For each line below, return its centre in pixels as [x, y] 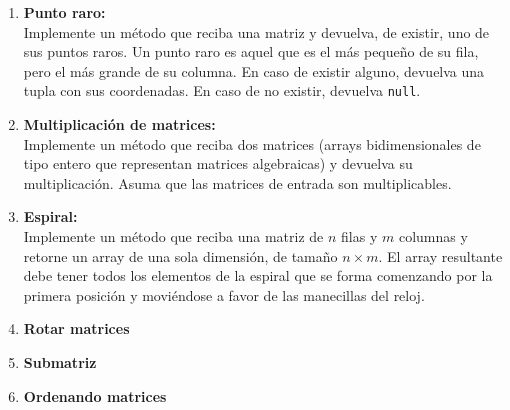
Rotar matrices [76, 328]
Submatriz [60, 361]
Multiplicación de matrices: [119, 124]
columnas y [433, 236]
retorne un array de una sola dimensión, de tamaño [180, 255]
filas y [359, 236]
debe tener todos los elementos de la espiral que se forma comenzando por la [258, 275]
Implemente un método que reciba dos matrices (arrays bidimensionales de [252, 143]
